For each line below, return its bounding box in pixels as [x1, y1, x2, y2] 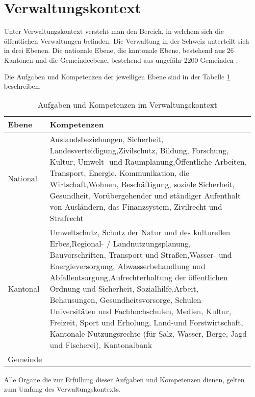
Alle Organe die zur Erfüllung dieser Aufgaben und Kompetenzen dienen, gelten [4, 374, 245, 384]
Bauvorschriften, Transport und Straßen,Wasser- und [50, 248, 232, 260]
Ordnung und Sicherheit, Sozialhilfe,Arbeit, [50, 282, 199, 294]
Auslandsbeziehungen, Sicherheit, [50, 133, 164, 145]
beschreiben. [4, 81, 41, 91]
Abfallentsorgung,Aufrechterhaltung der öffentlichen [50, 271, 228, 283]
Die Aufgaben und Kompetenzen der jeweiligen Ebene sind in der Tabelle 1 [4, 71, 230, 81]
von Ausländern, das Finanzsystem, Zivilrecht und [50, 200, 222, 212]
